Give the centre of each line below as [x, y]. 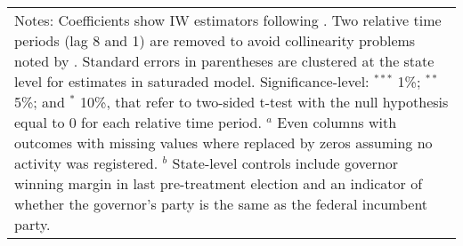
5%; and [40, 102]
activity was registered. [86, 163]
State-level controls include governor [285, 163]
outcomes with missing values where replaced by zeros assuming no [223, 143]
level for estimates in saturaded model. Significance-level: [192, 81]
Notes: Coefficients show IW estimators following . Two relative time [228, 20]
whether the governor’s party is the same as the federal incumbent [221, 204]
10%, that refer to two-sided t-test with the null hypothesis [264, 102]
